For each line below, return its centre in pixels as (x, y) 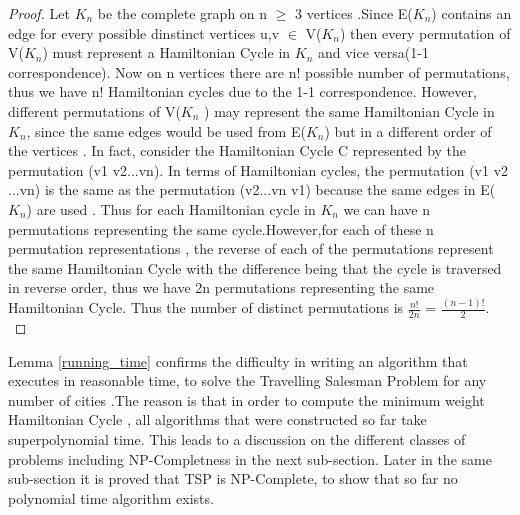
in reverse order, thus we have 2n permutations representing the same (221, 287)
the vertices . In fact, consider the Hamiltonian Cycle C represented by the (237, 150)
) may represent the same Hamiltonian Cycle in (349, 110)
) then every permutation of (425, 32)
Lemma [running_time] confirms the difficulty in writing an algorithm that (238, 360)
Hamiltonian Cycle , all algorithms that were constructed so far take (217, 419)
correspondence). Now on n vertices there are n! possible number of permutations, (259, 71)
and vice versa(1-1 (373, 52)
